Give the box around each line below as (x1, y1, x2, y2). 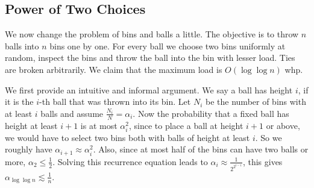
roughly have (5, 143, 52, 155)
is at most (80, 119, 118, 131)
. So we (255, 131, 282, 143)
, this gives (242, 155, 283, 168)
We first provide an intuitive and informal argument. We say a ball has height (5, 83, 293, 96)
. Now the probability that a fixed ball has (133, 107, 289, 119)
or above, (266, 119, 300, 131)
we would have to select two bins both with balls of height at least (5, 131, 250, 143)
